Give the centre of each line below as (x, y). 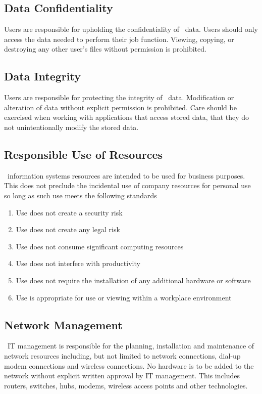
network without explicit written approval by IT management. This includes (122, 376)
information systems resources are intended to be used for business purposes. (126, 175)
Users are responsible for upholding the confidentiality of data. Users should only (131, 29)
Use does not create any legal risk (68, 229)
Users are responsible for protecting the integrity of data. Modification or (119, 97)
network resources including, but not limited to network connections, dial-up (122, 355)
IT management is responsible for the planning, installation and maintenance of (131, 346)
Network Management (63, 324)
